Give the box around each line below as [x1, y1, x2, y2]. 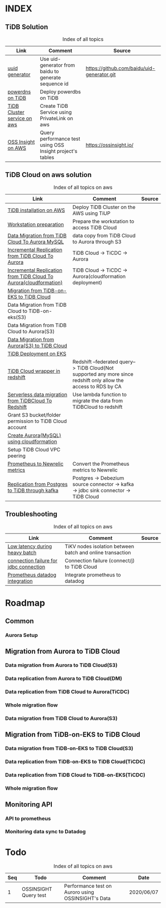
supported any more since [72, 371, 133, 378]
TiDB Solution [5, 23, 48, 31]
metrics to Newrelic [72, 466, 118, 473]
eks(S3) [7, 314, 26, 321]
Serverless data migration [7, 391, 68, 398]
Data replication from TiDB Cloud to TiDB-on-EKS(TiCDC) [5, 771, 146, 778]
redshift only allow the [72, 377, 124, 383]
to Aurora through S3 [72, 238, 122, 245]
